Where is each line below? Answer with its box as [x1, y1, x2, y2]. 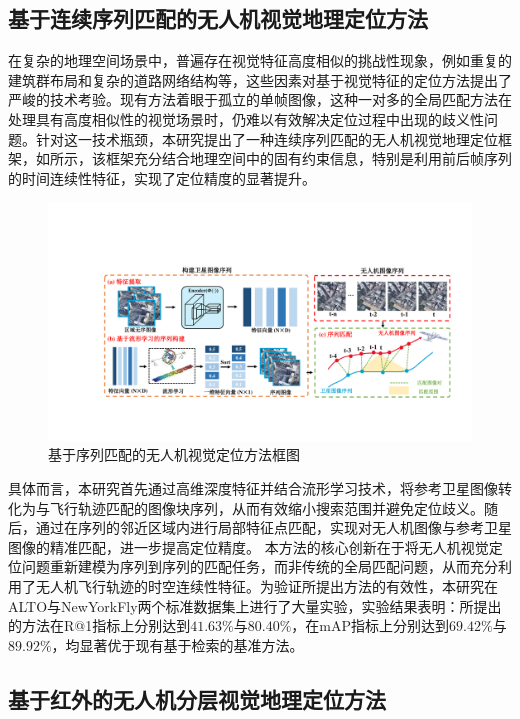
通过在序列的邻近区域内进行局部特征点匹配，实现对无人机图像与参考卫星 [35, 517, 512, 538]
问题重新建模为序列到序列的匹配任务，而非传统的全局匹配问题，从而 [21, 556, 470, 577]
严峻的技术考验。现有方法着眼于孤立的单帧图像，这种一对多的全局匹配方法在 [8, 89, 512, 110]
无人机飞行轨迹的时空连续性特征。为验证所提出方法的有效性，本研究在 [35, 576, 498, 597]
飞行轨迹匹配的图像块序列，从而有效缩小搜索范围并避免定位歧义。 [49, 497, 484, 518]
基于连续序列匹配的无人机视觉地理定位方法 [8, 3, 428, 34]
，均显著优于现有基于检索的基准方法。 [51, 634, 304, 655]
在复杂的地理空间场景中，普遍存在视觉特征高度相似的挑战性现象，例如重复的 [8, 50, 512, 71]
